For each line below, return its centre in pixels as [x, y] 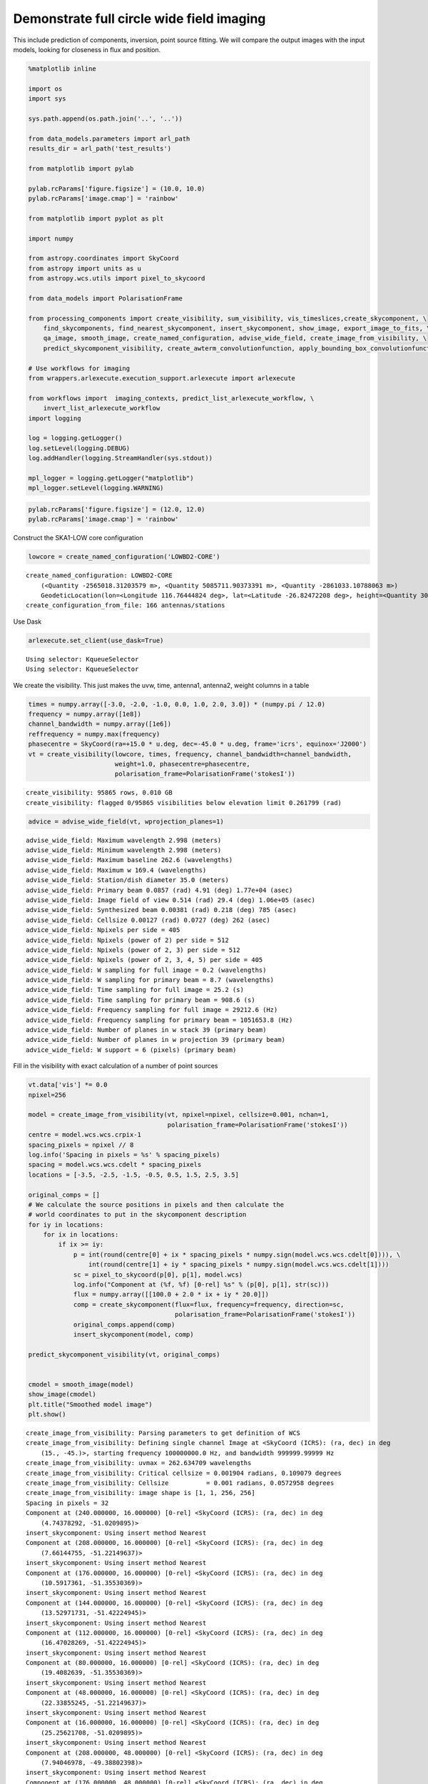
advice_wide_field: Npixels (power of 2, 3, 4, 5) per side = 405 [144, 960]
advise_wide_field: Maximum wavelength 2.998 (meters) [124, 840]
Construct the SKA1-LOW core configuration [78, 538]
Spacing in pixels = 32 [67, 1503]
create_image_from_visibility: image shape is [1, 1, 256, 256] [141, 1493]
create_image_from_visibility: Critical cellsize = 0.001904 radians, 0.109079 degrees [184, 1473]
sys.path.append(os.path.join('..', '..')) [106, 118]
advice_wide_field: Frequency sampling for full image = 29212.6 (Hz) [152, 1010]
